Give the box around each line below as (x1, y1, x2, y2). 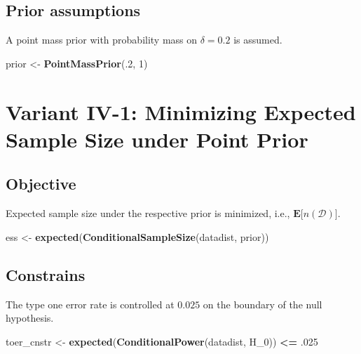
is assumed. (233, 32, 282, 47)
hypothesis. (6, 310, 54, 325)
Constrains (6, 263, 86, 285)
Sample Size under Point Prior (6, 124, 308, 153)
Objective (6, 173, 76, 195)
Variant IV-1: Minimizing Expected (6, 97, 356, 126)
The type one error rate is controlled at (6, 296, 175, 311)
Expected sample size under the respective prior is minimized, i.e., (6, 206, 290, 221)
